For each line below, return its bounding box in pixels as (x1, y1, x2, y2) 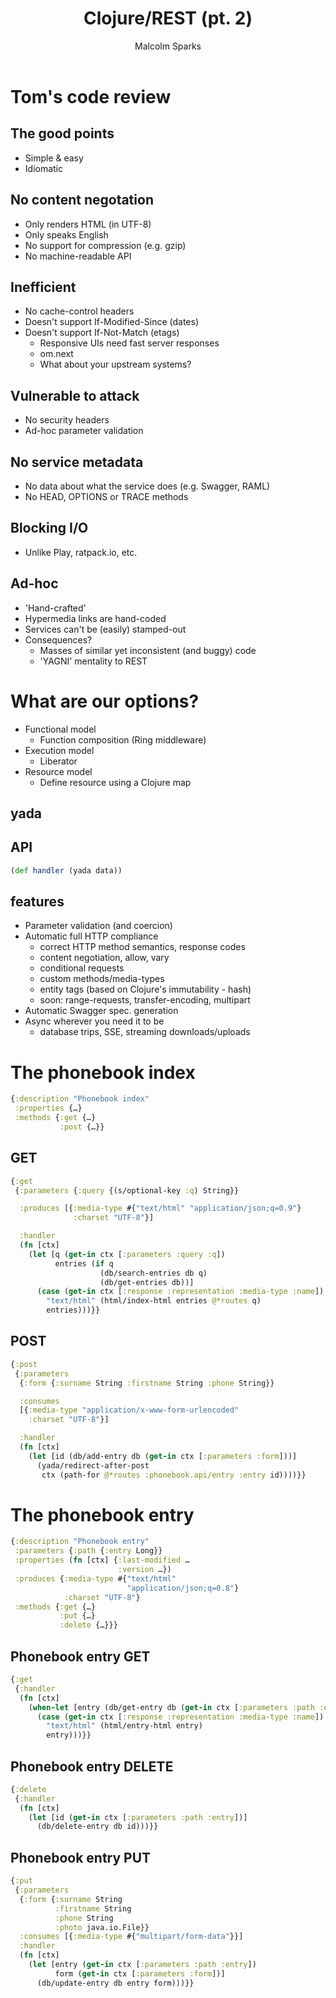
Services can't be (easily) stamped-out (24, 623, 187, 635)
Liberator (39, 755, 78, 767)
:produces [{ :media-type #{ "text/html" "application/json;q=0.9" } (19, 1203, 302, 1214)
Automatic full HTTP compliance (24, 930, 159, 942)
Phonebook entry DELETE (10, 1758, 174, 1775)
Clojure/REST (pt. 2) (83, 7, 253, 30)
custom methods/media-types (39, 973, 165, 985)
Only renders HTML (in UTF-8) (24, 218, 152, 230)
